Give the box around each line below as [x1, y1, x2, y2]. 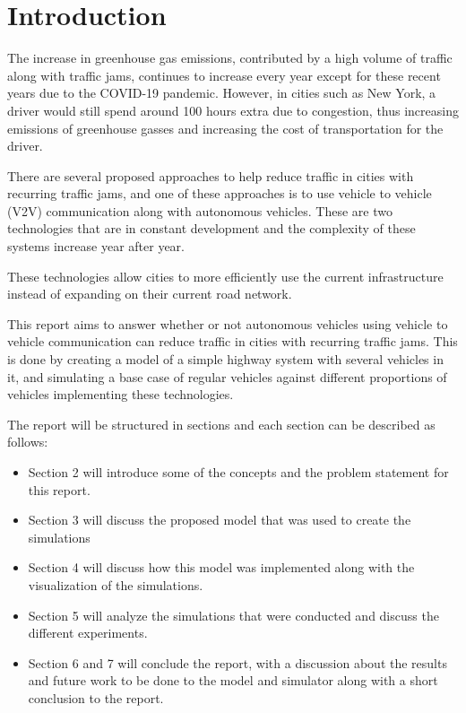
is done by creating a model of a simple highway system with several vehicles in [7, 350, 444, 369]
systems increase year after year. [7, 237, 185, 256]
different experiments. [28, 623, 148, 642]
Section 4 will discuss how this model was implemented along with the [28, 558, 415, 577]
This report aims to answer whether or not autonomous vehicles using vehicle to [7, 314, 448, 333]
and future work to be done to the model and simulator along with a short [28, 671, 438, 690]
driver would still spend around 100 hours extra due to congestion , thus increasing [7, 100, 459, 119]
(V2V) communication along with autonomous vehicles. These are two [7, 201, 393, 220]
